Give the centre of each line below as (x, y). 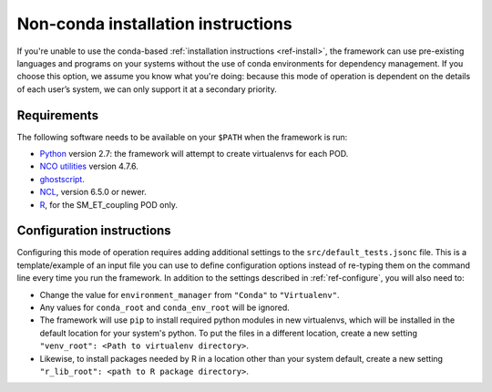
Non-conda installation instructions (154, 24)
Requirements (58, 115)
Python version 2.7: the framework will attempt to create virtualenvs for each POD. (194, 154)
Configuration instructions (94, 231)
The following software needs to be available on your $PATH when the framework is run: (182, 137)
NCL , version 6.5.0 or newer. (93, 192)
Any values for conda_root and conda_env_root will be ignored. (165, 308)
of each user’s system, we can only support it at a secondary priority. (147, 89)
